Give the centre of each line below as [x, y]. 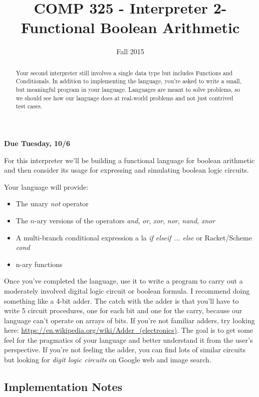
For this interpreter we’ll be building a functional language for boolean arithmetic [129, 160]
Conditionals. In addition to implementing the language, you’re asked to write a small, [128, 81]
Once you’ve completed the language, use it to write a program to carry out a [123, 281]
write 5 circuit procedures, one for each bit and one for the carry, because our [123, 310]
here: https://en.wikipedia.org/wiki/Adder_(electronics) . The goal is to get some [129, 330]
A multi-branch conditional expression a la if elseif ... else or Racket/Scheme [134, 237]
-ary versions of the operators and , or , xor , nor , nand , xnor [125, 220]
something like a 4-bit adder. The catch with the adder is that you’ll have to [121, 300]
